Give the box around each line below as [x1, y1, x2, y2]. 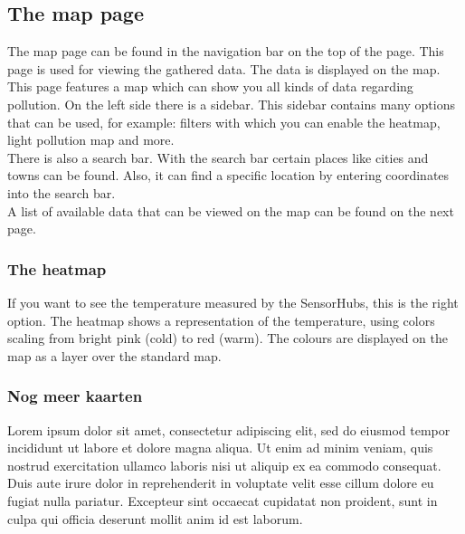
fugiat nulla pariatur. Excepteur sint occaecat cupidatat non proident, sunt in [7, 491, 438, 510]
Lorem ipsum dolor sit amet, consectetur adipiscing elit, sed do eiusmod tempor [7, 420, 451, 439]
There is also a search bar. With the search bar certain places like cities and [7, 148, 429, 167]
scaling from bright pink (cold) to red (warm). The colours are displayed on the [7, 329, 448, 348]
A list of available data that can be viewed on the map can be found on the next [7, 201, 454, 220]
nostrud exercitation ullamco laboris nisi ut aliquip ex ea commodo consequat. [7, 455, 441, 474]
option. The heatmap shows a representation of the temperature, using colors [7, 310, 435, 329]
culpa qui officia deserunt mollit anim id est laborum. [7, 509, 303, 528]
